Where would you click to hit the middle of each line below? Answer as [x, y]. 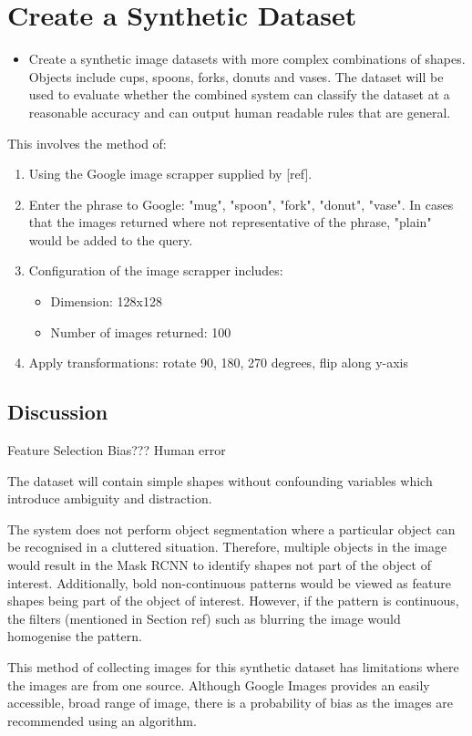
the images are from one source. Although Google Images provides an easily [219, 684]
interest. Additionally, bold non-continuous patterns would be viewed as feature [229, 582]
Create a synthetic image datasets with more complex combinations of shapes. [247, 59]
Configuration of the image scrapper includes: [156, 270]
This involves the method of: [87, 143]
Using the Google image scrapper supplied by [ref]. [170, 174]
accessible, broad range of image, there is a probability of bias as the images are [231, 703]
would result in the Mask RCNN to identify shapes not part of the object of [219, 565]
